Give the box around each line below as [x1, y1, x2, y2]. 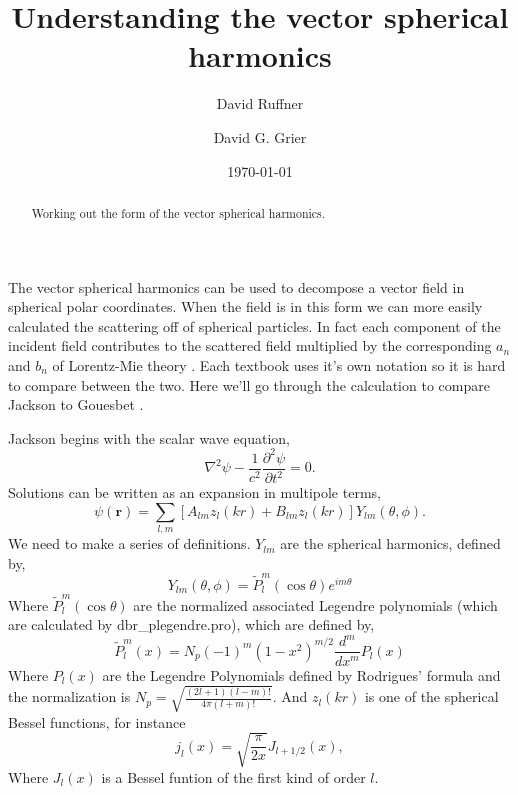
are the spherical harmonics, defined [280, 533, 501, 554]
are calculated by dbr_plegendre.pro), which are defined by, [8, 614, 375, 635]
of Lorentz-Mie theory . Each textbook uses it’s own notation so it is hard [52, 354, 506, 375]
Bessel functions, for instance [8, 711, 186, 732]
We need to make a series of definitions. [8, 533, 251, 554]
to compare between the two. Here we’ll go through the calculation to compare [8, 374, 490, 395]
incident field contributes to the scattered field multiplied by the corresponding [8, 335, 492, 356]
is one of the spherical [364, 686, 499, 707]
